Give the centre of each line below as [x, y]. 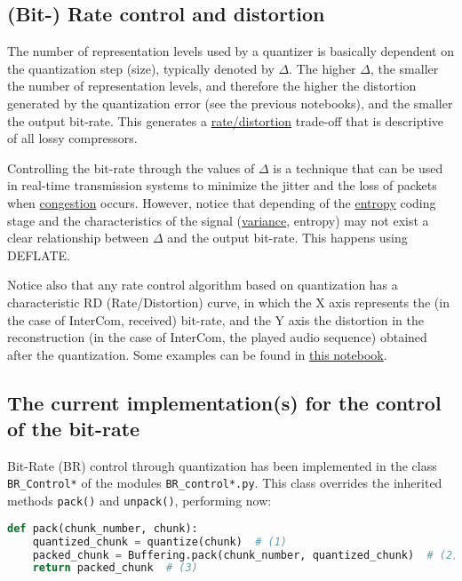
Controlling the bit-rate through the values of [131, 167]
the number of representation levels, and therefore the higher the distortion [212, 86]
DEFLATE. [39, 255]
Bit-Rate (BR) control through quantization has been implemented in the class [222, 465]
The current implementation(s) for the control [224, 402]
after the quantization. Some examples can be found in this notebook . [197, 354]
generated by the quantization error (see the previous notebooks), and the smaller [230, 103]
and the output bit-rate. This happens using [287, 238]
